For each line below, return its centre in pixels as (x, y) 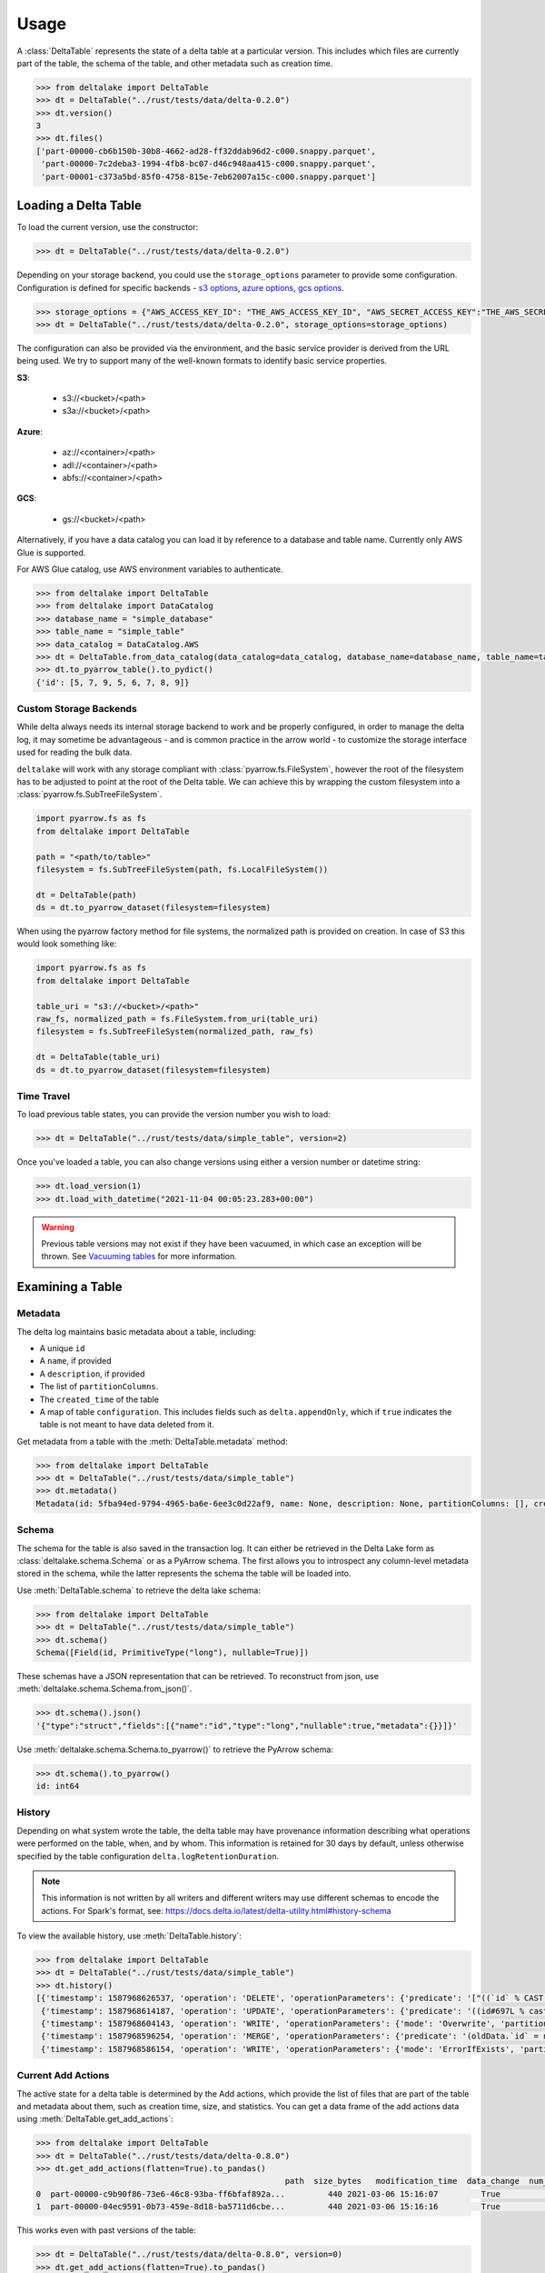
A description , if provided (92, 1374)
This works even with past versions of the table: (107, 2230)
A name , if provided (76, 1361)
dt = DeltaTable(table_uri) (98, 1057)
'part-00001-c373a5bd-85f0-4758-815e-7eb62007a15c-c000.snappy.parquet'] (209, 176)
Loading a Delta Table (79, 206)
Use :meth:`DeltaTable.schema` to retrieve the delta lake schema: (139, 1590)
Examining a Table (69, 1287)
